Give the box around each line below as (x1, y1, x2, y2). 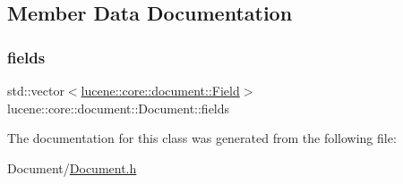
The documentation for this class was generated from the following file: (7, 129, 397, 147)
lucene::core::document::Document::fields (7, 98, 230, 117)
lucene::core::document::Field (81, 81, 240, 99)
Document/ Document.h (7, 158, 137, 177)
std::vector (7, 81, 64, 99)
